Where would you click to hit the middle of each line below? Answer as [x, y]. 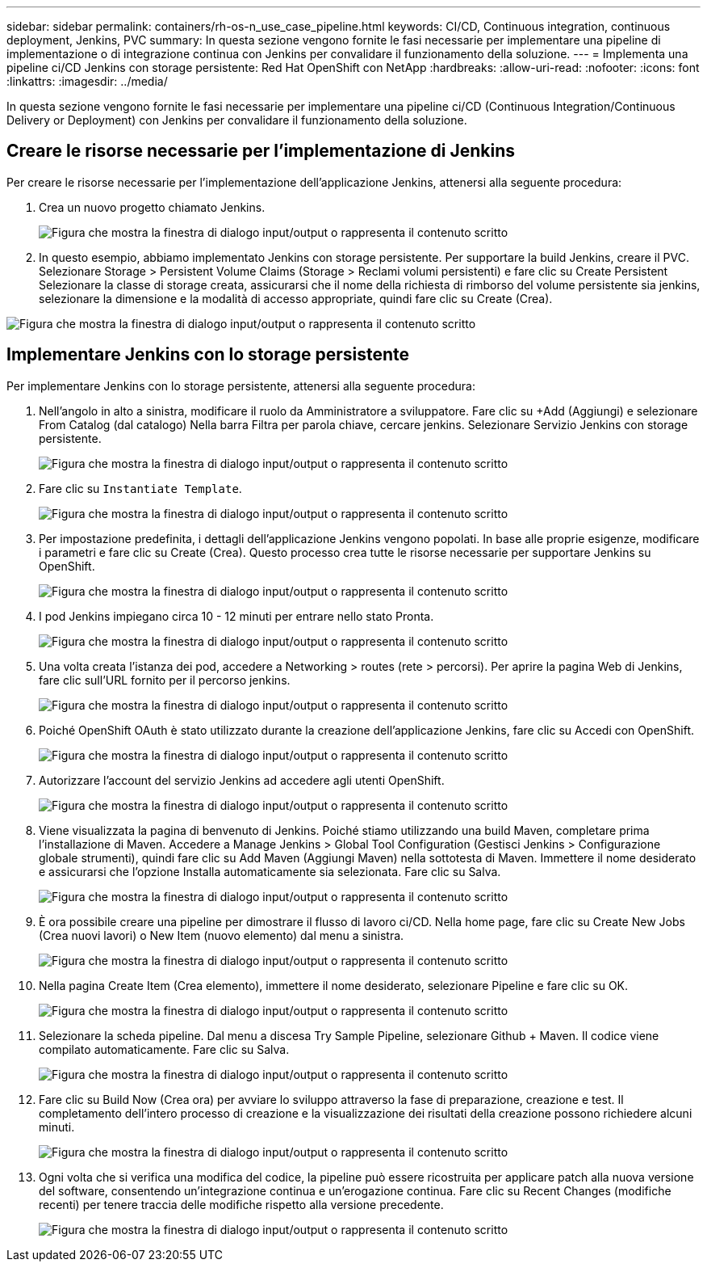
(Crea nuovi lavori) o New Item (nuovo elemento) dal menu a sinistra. [222, 935]
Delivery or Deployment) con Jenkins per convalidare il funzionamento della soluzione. [237, 120]
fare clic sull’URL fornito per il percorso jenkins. [165, 680]
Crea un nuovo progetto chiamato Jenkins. [152, 207]
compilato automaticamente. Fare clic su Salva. [164, 1049]
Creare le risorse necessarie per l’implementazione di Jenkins [261, 151]
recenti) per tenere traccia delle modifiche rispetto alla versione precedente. [241, 1204]
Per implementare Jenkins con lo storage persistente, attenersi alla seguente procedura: [241, 385]
